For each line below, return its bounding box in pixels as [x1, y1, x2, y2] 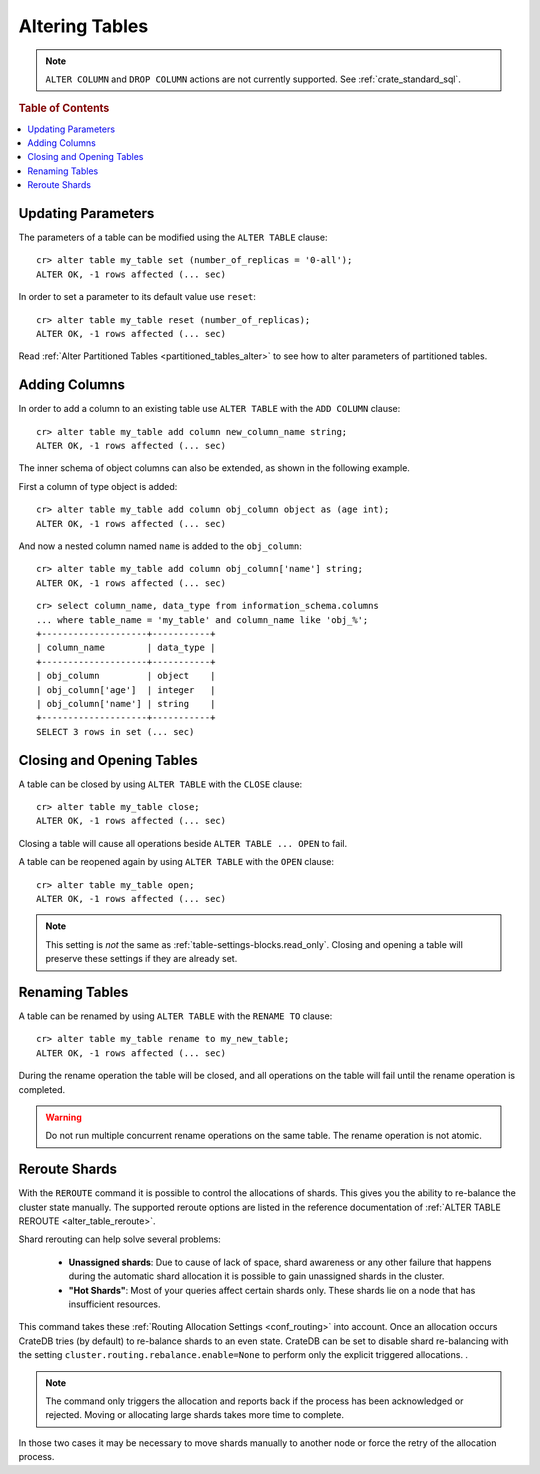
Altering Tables [18, 15, 149, 37]
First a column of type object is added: [18, 480, 178, 492]
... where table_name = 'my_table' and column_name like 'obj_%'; [36, 614, 369, 625]
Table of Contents [18, 101, 110, 115]
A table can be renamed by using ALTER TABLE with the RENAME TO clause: [18, 1010, 333, 1022]
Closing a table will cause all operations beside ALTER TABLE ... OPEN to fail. [18, 837, 348, 849]
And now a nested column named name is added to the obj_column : [18, 540, 302, 552]
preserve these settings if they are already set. [45, 953, 238, 965]
